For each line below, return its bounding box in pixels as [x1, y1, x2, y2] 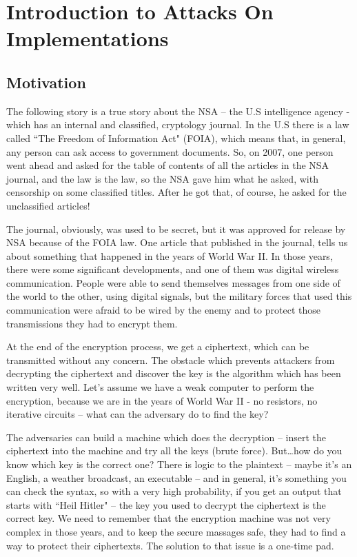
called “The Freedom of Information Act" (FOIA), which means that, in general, [6, 130, 346, 145]
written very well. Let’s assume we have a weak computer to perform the [6, 380, 314, 394]
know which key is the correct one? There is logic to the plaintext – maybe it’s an [6, 457, 352, 472]
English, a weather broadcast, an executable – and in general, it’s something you [6, 470, 347, 485]
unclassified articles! [6, 198, 90, 212]
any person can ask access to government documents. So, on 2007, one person [6, 144, 334, 159]
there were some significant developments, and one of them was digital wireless [6, 262, 339, 276]
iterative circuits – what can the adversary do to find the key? [6, 407, 269, 421]
